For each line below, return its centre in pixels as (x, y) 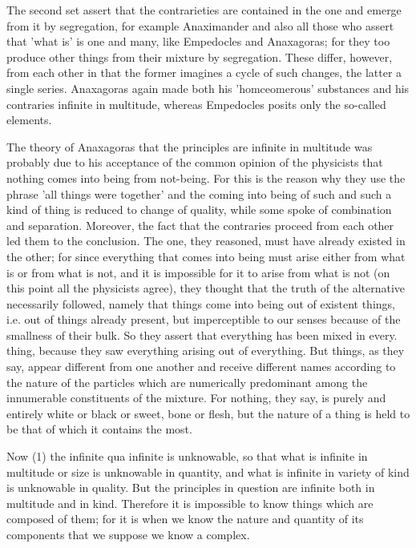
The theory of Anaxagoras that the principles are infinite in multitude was (190, 146)
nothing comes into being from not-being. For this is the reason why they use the (206, 177)
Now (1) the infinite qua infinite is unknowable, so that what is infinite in (187, 456)
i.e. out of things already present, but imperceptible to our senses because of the (204, 319)
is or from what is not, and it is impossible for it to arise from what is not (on (198, 272)
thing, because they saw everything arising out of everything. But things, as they (206, 351)
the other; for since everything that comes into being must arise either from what (206, 256)
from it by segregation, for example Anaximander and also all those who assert (200, 25)
